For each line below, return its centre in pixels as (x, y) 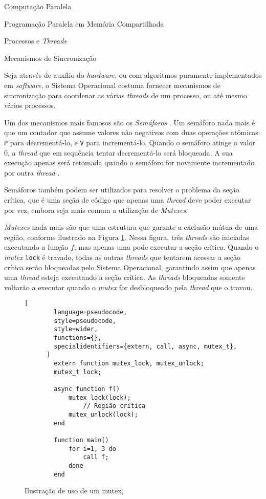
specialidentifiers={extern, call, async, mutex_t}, (146, 346)
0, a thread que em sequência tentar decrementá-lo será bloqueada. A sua (118, 152)
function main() (81, 440)
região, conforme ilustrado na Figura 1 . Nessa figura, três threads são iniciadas (127, 237)
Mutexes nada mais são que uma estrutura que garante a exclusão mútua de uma (131, 227)
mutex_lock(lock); (99, 397)
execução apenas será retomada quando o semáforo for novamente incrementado (129, 162)
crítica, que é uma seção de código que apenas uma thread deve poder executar (128, 199)
